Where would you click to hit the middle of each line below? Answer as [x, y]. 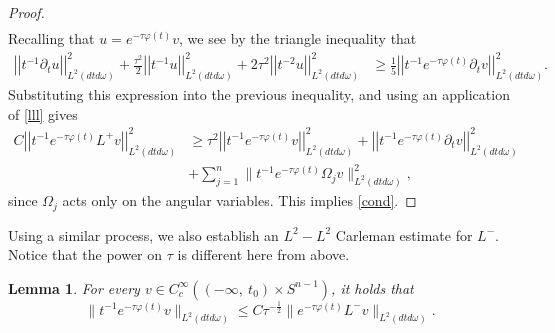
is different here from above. [263, 254]
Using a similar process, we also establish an [143, 234]
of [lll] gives [43, 113]
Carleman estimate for [404, 234]
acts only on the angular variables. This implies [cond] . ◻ [239, 200]
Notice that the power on [85, 254]
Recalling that [51, 38]
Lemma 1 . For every [74, 287]
